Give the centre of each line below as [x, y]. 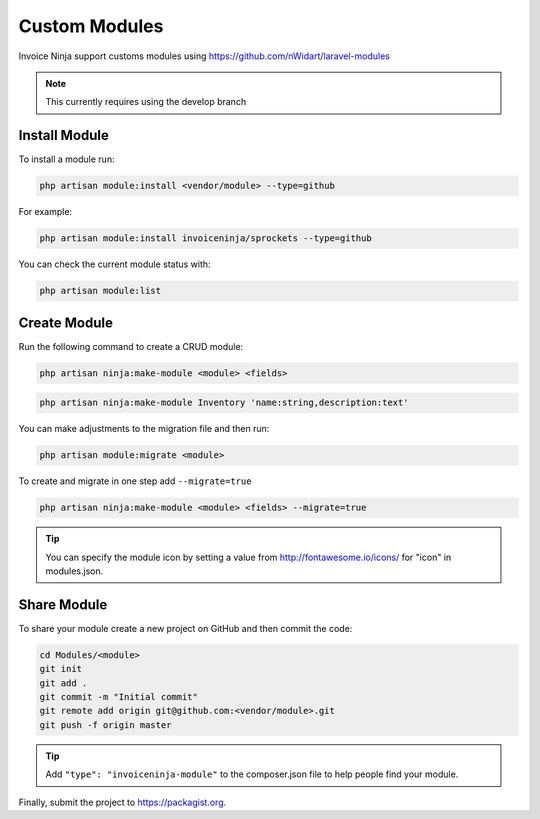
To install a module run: [66, 159]
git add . [63, 683]
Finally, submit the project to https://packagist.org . [122, 802]
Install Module [64, 135]
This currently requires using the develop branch [146, 102]
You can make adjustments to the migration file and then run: [144, 429]
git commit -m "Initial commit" [119, 696]
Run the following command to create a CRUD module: [131, 346]
